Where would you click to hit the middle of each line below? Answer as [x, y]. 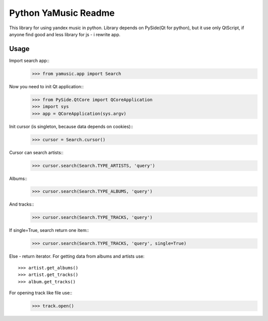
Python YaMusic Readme [62, 13]
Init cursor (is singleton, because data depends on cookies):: [71, 126]
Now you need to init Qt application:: [46, 86]
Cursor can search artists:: [36, 152]
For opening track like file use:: [41, 293]
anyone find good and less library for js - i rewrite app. [65, 34]
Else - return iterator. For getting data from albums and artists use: [77, 256]
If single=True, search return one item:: [49, 230]
